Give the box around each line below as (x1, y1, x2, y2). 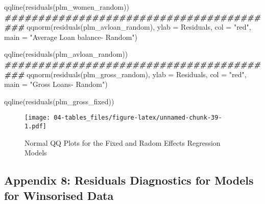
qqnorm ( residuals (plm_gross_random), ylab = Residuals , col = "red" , (27, 69, 247, 79)
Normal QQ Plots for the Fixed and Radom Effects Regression (25, 137, 221, 148)
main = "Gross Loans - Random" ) (4, 79, 108, 89)
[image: (25, 114, 51, 122)
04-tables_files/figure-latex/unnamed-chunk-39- (54, 114, 222, 122)
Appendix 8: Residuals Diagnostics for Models (4, 172, 254, 188)
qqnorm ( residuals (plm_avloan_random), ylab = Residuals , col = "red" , (27, 21, 251, 32)
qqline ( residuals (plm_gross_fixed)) (4, 96, 114, 106)
